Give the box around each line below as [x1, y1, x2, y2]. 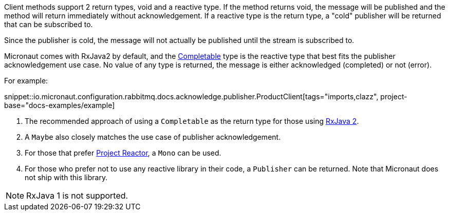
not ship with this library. [25, 173, 108, 182]
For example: [4, 76, 48, 85]
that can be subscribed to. [4, 20, 93, 29]
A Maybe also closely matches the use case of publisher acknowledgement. [25, 133, 281, 141]
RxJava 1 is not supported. [26, 190, 128, 201]
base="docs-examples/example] [4, 101, 115, 110]
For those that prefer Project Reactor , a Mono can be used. [25, 148, 221, 157]
